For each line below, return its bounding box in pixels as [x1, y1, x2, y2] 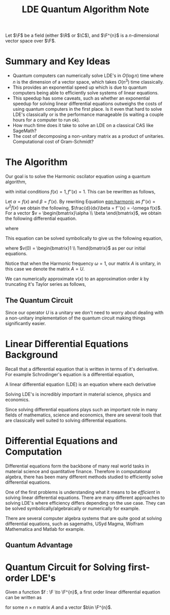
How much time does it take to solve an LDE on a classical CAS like [12, 122, 154, 128]
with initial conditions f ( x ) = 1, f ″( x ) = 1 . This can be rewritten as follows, [5, 188, 156, 194]
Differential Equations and [5, 435, 118, 447]
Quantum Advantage [5, 541, 73, 550]
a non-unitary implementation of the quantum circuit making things [5, 315, 146, 321]
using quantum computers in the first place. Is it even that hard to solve [12, 106, 162, 112]
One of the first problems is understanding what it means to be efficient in [5, 489, 160, 496]
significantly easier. [5, 321, 46, 327]
